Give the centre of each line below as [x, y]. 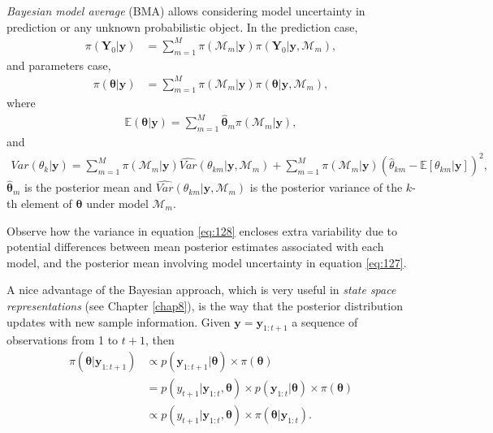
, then [160, 340]
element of [46, 204]
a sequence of [325, 321]
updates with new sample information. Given [119, 321]
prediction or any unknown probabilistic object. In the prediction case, [182, 26]
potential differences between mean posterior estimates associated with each [195, 247]
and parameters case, [59, 65]
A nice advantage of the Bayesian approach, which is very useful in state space [201, 290]
